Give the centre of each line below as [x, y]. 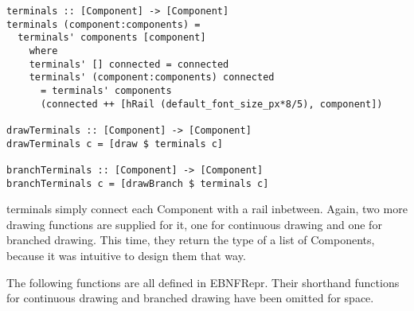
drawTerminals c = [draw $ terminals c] [115, 144]
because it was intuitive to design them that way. [126, 255]
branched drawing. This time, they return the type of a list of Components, [191, 240]
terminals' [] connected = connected [129, 64]
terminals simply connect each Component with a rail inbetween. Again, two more [207, 209]
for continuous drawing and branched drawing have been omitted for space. [190, 298]
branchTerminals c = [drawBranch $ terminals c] [138, 183]
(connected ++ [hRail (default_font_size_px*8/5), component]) [211, 104]
